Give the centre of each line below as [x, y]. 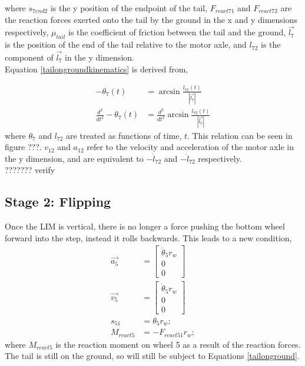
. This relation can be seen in [240, 135]
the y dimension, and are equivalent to [74, 158]
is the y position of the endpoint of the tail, [129, 8]
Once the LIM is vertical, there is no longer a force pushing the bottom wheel [145, 226]
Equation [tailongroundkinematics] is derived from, [97, 69]
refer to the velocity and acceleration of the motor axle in [190, 147]
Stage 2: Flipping [58, 202]
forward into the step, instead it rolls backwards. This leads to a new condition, [148, 237]
